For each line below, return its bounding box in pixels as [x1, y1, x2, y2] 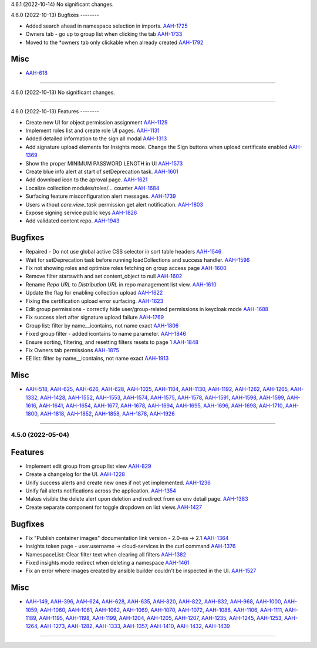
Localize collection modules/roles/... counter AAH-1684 [25, 184, 160, 191]
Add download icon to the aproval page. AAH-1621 [25, 176, 148, 183]
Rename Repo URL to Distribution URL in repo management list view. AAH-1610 [25, 281, 217, 288]
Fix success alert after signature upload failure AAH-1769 [25, 314, 164, 321]
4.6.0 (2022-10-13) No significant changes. [11, 89, 116, 96]
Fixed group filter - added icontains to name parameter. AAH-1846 [25, 330, 186, 338]
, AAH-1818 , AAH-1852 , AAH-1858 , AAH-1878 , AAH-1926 [37, 410, 176, 417]
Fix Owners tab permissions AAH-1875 [25, 346, 120, 353]
